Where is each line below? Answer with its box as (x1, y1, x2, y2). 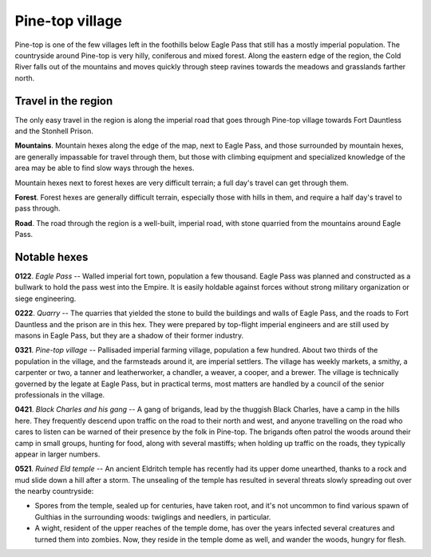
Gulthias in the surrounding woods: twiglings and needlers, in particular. (34, 512, 271, 522)
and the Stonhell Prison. (14, 126, 93, 136)
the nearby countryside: (14, 487, 94, 496)
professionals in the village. (14, 389, 105, 399)
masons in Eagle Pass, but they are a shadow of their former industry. (14, 331, 244, 340)
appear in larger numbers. (14, 449, 101, 459)
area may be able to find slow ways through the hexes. (14, 164, 195, 173)
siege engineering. (14, 294, 77, 303)
